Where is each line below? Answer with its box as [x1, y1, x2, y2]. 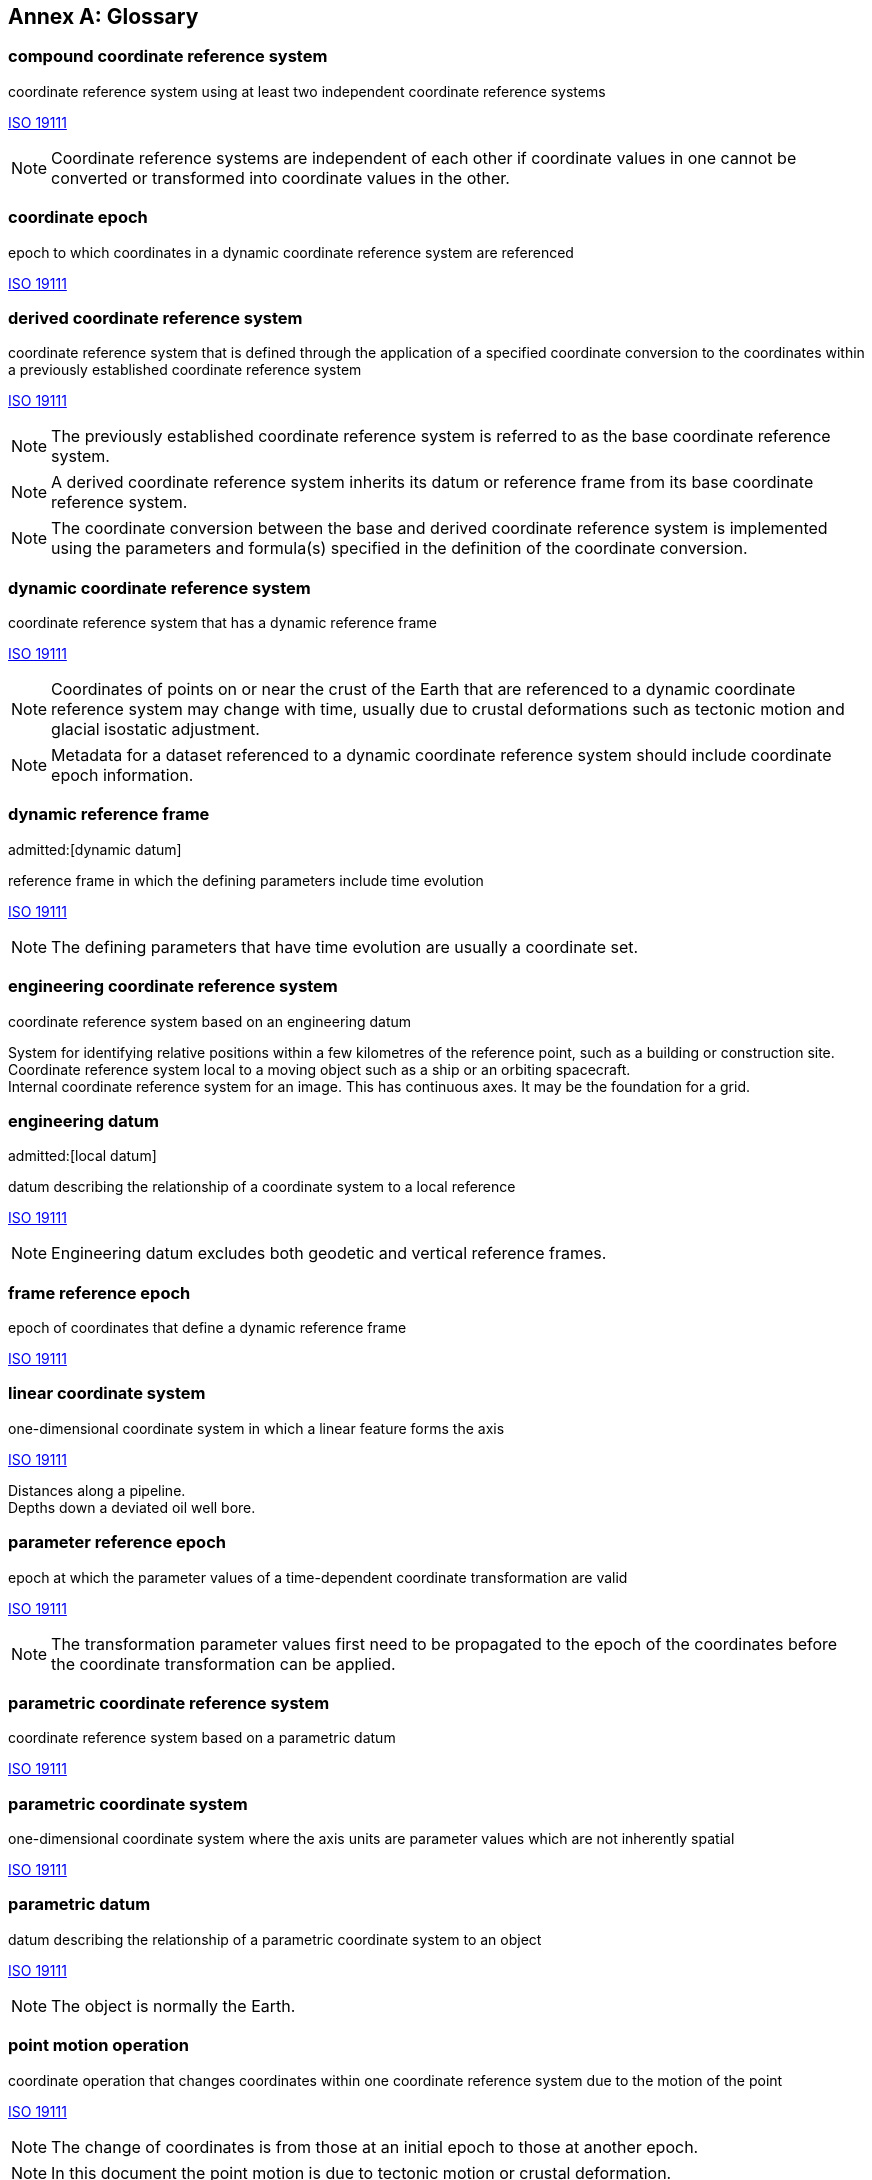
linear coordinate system [8, 1383, 206, 1404]
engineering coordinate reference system [8, 976, 338, 997]
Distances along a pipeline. [8, 1481, 186, 1499]
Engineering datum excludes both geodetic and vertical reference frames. [51, 1243, 607, 1264]
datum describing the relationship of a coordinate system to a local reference [8, 1178, 516, 1196]
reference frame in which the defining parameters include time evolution [8, 871, 484, 889]
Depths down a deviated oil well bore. [8, 1498, 256, 1516]
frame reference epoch [8, 1282, 191, 1303]
